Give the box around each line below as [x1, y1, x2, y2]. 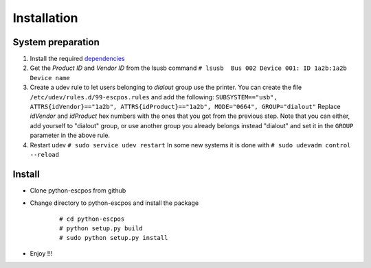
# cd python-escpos [59, 215, 125, 223]
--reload [30, 151, 60, 158]
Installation [12, 10, 78, 25]
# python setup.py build [59, 225, 143, 232]
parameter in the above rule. [30, 131, 110, 140]
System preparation [12, 36, 100, 48]
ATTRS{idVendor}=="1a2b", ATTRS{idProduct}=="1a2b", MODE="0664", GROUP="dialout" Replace [30, 103, 341, 111]
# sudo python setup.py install [59, 234, 168, 242]
